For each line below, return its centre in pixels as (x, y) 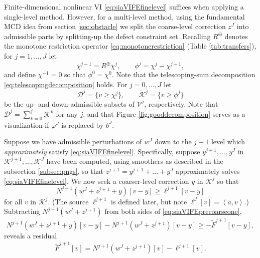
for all (13, 201)
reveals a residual (31, 236)
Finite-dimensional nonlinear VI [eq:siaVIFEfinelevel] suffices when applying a (124, 7)
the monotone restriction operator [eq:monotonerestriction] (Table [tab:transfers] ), (130, 46)
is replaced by (83, 124)
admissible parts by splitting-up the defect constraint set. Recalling (107, 36)
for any (67, 113)
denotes (236, 36)
